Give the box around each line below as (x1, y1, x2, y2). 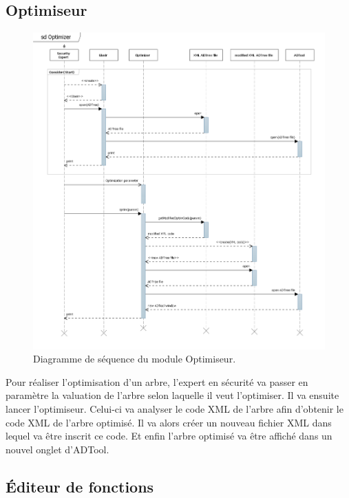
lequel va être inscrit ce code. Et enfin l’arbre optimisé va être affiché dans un (6, 429, 332, 443)
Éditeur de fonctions (6, 475, 154, 497)
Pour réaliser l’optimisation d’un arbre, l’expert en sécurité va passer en (6, 374, 308, 389)
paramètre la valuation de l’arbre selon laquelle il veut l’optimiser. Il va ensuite (6, 388, 339, 402)
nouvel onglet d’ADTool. (6, 442, 109, 456)
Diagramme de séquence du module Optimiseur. (33, 351, 236, 366)
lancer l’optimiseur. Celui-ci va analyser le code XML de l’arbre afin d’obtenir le (6, 401, 343, 415)
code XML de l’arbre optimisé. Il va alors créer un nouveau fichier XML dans (6, 415, 332, 429)
